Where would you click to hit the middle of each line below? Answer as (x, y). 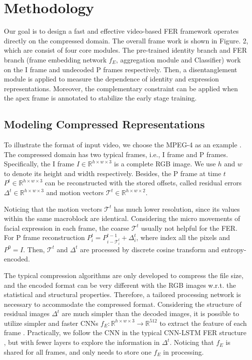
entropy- (234, 249)
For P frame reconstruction (44, 237)
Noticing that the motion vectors (53, 209)
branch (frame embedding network (55, 59)
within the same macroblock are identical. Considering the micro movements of (122, 218)
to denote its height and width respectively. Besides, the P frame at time (113, 173)
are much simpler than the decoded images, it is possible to (150, 313)
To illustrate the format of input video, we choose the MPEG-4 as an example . (123, 145)
